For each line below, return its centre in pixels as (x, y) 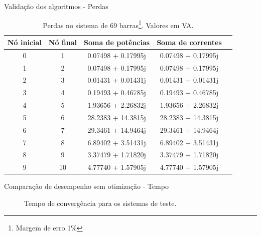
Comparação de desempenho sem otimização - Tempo (86, 186)
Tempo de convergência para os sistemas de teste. (100, 203)
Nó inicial (25, 42)
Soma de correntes (189, 42)
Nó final (63, 42)
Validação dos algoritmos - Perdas (56, 6)
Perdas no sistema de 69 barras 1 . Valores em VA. (118, 24)
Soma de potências (117, 42)
